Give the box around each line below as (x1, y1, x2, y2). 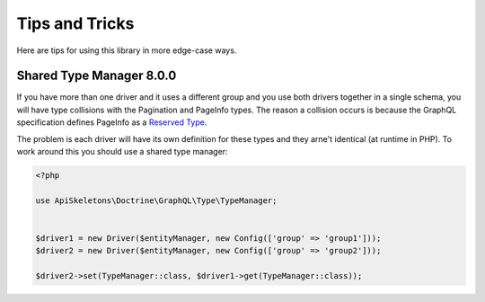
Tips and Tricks (16, 13, 135, 33)
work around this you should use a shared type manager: (16, 147, 228, 157)
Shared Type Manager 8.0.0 (16, 68, 177, 84)
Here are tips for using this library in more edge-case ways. (16, 45, 237, 56)
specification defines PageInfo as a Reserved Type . (16, 117, 207, 128)
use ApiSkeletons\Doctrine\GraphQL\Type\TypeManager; (35, 195, 278, 206)
